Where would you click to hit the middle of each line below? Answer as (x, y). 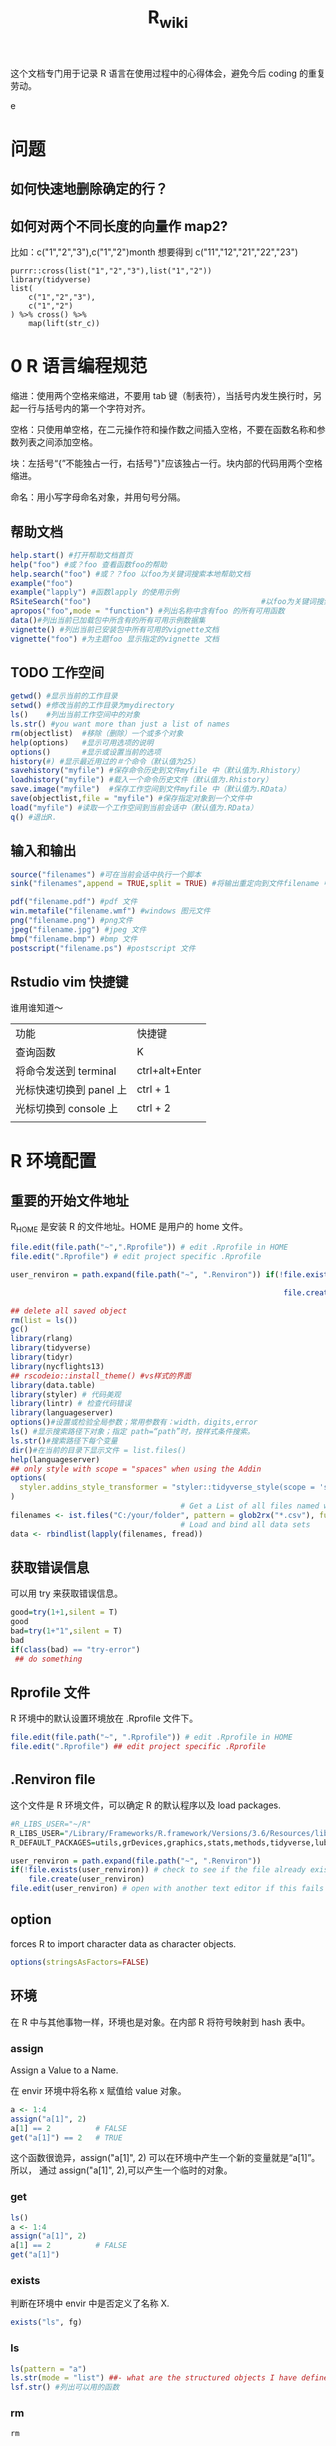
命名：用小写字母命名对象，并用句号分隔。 (98, 497)
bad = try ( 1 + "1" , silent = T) (66, 1631)
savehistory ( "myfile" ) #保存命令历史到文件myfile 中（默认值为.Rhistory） (157, 771)
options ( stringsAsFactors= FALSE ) (80, 1962)
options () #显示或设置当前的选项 (86, 752)
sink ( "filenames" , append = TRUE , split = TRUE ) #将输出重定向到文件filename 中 (171, 884)
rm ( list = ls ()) (44, 1320)
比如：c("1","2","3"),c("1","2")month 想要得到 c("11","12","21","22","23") (154, 252)
